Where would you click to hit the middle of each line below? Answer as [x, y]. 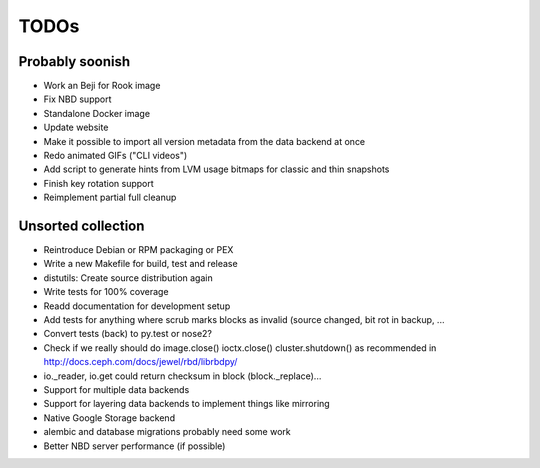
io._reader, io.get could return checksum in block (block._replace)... [182, 376]
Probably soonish [74, 61]
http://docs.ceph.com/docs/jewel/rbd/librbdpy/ [140, 362]
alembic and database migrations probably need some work [167, 432]
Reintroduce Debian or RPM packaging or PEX [138, 250]
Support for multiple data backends [116, 389]
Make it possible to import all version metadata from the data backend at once [204, 141]
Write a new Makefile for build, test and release [141, 264]
